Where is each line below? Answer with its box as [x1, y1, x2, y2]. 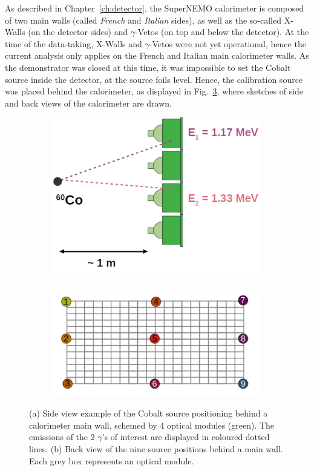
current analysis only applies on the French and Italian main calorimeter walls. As [5, 49, 309, 62]
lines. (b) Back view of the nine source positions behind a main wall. [29, 443, 283, 455]
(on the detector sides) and [28, 25, 128, 38]
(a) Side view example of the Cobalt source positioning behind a [29, 407, 268, 420]
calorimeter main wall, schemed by [29, 418, 157, 431]
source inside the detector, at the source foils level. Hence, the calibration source [5, 73, 303, 85]
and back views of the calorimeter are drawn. [5, 96, 172, 109]
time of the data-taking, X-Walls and [5, 37, 142, 50]
